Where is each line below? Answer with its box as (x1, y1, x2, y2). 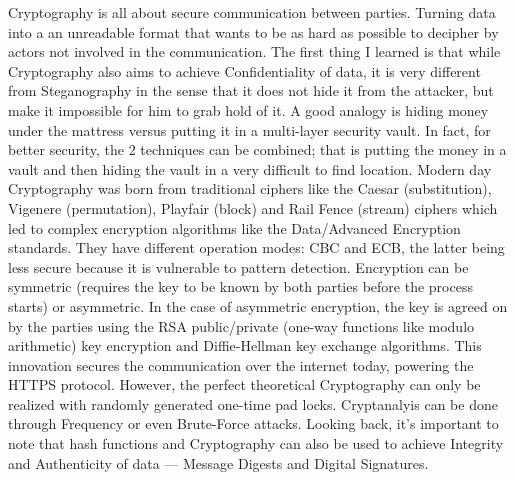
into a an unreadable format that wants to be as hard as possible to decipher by (8, 21, 499, 42)
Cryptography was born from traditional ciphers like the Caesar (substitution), (8, 178, 492, 199)
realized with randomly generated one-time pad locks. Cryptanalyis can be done (8, 393, 498, 414)
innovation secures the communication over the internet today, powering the (8, 354, 474, 375)
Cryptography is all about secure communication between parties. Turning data (8, 2, 496, 22)
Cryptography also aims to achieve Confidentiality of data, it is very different (8, 60, 481, 81)
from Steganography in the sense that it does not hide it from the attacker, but (8, 80, 494, 101)
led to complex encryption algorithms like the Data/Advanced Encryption (8, 217, 461, 238)
